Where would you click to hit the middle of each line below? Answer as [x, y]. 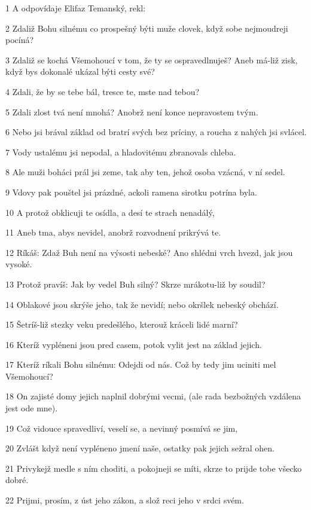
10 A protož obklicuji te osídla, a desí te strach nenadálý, [110, 212]
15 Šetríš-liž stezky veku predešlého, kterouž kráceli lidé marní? [122, 324]
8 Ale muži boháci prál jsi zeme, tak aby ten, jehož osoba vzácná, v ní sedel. [145, 172]
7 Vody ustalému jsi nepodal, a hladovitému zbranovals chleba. [121, 152]
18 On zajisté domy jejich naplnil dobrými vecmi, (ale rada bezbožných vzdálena [153, 396]
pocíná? [20, 40]
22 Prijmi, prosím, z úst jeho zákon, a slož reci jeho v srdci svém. [125, 500]
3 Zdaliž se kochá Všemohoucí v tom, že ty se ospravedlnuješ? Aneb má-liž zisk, [152, 59]
